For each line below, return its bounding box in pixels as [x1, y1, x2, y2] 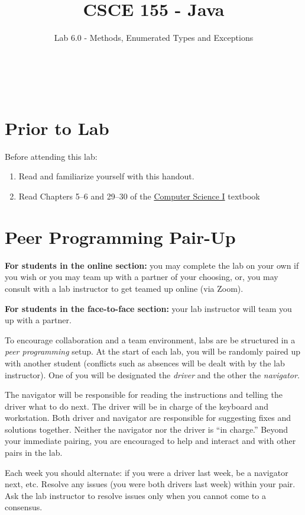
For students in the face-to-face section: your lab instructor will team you [5, 302, 292, 314]
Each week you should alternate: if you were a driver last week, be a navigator [5, 466, 288, 478]
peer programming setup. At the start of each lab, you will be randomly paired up [5, 345, 301, 358]
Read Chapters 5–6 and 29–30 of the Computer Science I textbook [18, 190, 260, 202]
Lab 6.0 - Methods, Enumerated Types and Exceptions [54, 31, 254, 44]
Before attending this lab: [5, 150, 98, 162]
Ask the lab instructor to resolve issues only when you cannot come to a [5, 489, 266, 501]
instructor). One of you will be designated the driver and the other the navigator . [5, 368, 300, 381]
